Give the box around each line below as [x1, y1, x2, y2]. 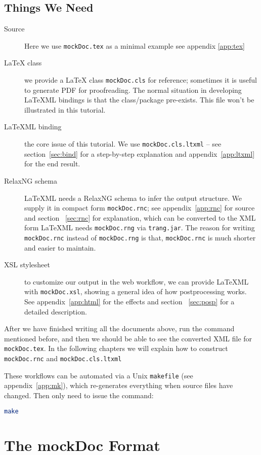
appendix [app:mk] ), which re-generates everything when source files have [4, 380, 233, 391]
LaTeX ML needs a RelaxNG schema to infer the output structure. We [24, 192, 242, 203]
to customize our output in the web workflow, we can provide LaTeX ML [24, 276, 249, 287]
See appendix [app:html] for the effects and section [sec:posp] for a [24, 296, 235, 307]
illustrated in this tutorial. [24, 104, 106, 115]
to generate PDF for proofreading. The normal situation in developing [24, 84, 242, 95]
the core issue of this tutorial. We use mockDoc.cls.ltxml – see [24, 138, 222, 149]
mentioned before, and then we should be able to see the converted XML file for [4, 333, 252, 343]
